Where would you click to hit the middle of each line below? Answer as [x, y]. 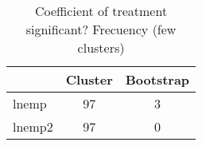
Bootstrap [157, 79]
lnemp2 [33, 126]
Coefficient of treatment [101, 11]
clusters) [101, 47]
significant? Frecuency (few [101, 29]
